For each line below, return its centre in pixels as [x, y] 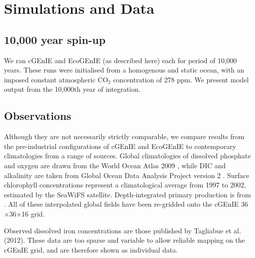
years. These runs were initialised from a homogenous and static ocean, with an [124, 70]
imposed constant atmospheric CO [56, 79]
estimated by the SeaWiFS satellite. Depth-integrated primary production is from [127, 194]
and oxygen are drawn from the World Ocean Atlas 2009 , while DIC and [115, 165]
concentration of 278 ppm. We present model [181, 79]
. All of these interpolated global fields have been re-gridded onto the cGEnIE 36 [126, 204]
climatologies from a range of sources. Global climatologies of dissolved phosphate [127, 156]
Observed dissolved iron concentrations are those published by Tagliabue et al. [123, 230]
